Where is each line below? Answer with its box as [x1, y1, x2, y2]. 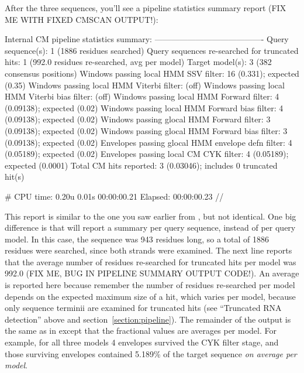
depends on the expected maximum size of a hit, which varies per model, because [5, 290, 296, 302]
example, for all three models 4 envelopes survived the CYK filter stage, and [5, 336, 279, 348]
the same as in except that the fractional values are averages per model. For [5, 324, 277, 337]
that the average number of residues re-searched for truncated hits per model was [5, 255, 296, 268]
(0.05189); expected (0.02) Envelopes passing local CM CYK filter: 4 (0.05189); [5, 148, 289, 160]
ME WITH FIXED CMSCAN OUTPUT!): [5, 13, 158, 25]
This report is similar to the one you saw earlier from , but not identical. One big [5, 210, 296, 222]
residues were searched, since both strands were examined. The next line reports [5, 244, 292, 256]
